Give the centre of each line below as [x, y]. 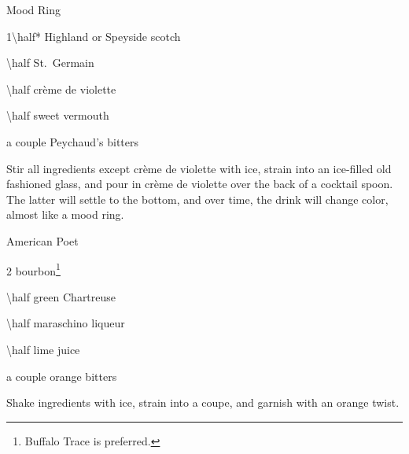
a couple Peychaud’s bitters [72, 141]
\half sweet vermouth [58, 115]
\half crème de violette [61, 89]
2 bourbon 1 [33, 269]
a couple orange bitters [62, 376]
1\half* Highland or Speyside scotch [94, 36]
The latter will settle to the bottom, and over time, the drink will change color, [197, 199]
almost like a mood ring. [65, 214]
